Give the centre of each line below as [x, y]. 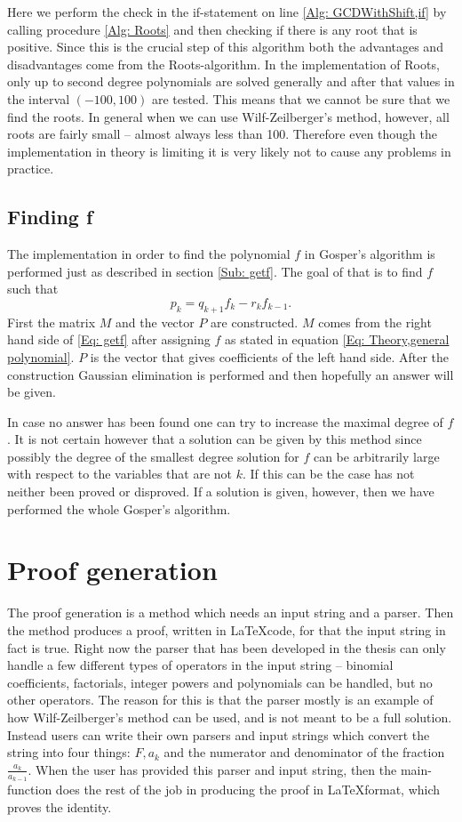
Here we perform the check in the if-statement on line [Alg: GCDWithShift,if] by [227, 12]
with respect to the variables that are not [120, 474]
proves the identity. [60, 806]
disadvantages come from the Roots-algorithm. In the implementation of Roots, [223, 64]
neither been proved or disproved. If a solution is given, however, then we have [221, 492]
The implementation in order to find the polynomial [149, 254]
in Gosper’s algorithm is [370, 254]
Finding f [50, 217]
